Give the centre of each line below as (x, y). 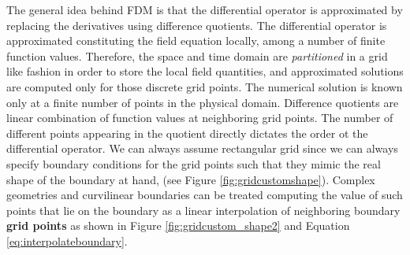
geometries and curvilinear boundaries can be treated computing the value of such (205, 195)
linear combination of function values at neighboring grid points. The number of (200, 118)
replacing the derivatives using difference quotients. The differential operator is (197, 25)
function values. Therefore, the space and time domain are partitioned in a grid (197, 55)
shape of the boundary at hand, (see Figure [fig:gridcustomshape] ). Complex (191, 179)
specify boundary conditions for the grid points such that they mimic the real (194, 163)
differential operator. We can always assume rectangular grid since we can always (202, 148)
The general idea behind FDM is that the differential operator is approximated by (205, 9)
